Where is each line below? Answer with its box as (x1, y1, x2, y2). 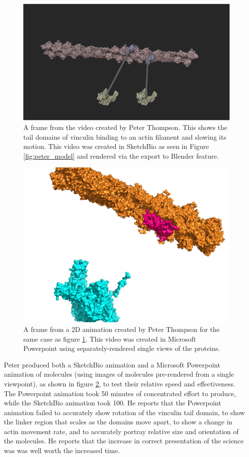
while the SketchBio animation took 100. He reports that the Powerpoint (4, 398, 221, 408)
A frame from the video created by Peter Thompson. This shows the (23, 122, 228, 132)
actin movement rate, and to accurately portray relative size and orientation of (4, 426, 239, 436)
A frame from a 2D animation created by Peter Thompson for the (23, 324, 220, 334)
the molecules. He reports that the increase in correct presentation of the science (4, 436, 244, 446)
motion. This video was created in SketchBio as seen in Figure (23, 141, 209, 151)
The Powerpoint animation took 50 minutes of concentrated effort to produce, (4, 388, 236, 398)
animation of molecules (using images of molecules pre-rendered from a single (4, 369, 234, 379)
